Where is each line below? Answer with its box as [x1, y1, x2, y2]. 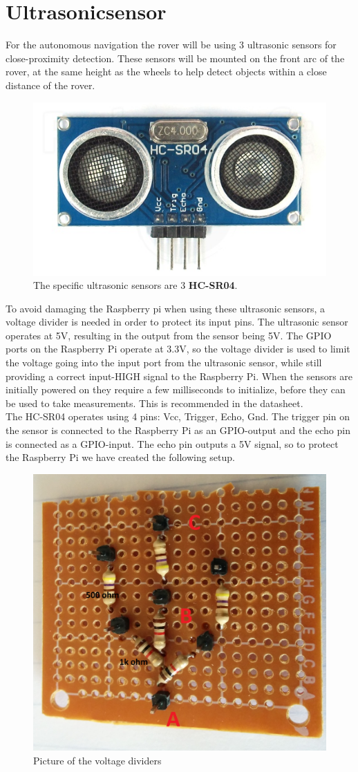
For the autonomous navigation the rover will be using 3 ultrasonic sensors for [6, 37, 337, 52]
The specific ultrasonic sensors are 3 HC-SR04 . [33, 278, 238, 292]
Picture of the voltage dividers [33, 753, 162, 767]
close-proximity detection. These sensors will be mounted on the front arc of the [6, 50, 345, 65]
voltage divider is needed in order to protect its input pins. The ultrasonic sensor [6, 314, 348, 329]
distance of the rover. [6, 77, 95, 92]
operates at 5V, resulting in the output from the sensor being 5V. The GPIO [6, 328, 332, 342]
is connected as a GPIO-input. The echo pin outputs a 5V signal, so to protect [6, 436, 339, 451]
